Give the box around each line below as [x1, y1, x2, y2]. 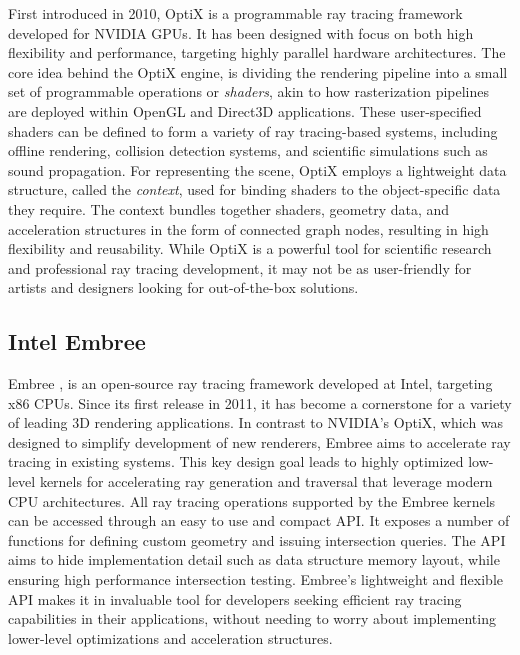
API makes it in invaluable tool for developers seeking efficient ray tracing [8, 588, 462, 609]
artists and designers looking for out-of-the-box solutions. [8, 277, 359, 298]
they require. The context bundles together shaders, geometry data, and [8, 198, 450, 219]
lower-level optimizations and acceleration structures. [8, 627, 333, 648]
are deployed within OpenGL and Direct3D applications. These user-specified [8, 100, 482, 121]
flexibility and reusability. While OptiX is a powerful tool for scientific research [8, 238, 492, 259]
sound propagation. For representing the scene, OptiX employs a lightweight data [8, 159, 507, 180]
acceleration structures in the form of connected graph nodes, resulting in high [8, 218, 489, 239]
